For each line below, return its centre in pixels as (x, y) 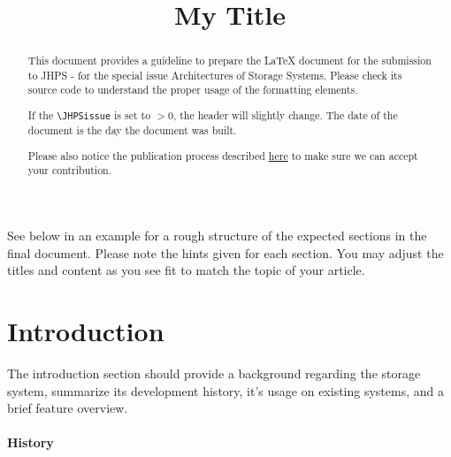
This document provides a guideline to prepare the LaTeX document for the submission (229, 61)
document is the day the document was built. (132, 130)
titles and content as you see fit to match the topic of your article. (186, 270)
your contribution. (70, 170)
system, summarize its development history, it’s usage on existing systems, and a (225, 390)
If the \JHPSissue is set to (89, 115)
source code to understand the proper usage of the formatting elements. (193, 90)
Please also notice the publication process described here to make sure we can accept (223, 155)
